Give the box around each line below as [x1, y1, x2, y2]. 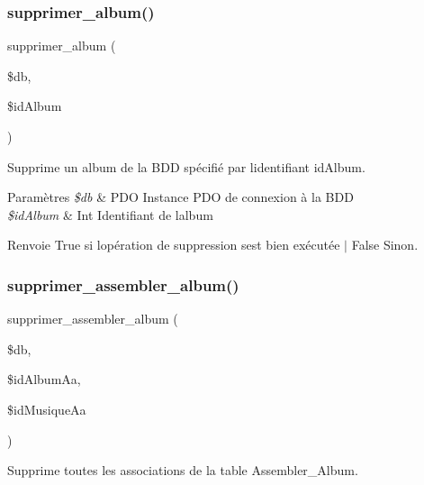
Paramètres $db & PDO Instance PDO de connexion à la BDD [7, 188, 354, 206]
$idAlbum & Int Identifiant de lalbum [7, 205, 213, 224]
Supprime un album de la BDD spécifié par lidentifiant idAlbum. [7, 157, 365, 176]
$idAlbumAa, [7, 370, 81, 389]
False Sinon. [351, 235, 419, 254]
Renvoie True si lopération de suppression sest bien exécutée [7, 235, 340, 254]
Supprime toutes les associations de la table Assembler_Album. [7, 461, 358, 480]
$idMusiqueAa [7, 399, 86, 418]
